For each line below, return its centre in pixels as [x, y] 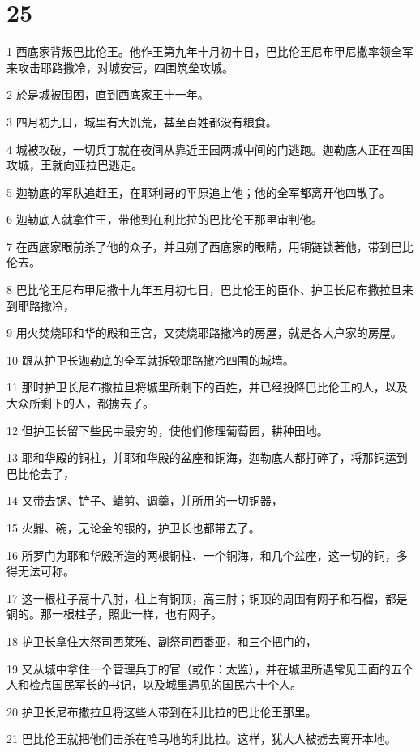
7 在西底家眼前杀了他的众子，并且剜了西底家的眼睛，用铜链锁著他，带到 [199, 246]
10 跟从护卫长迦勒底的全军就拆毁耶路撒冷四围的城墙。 [150, 359]
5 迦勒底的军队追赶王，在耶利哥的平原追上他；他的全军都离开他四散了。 [199, 192]
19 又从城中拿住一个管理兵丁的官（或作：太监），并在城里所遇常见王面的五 [204, 668]
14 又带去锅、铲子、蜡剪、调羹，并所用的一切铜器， [145, 500]
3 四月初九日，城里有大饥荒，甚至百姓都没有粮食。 [142, 121]
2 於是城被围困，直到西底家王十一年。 [108, 94]
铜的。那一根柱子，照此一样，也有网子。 [114, 614]
